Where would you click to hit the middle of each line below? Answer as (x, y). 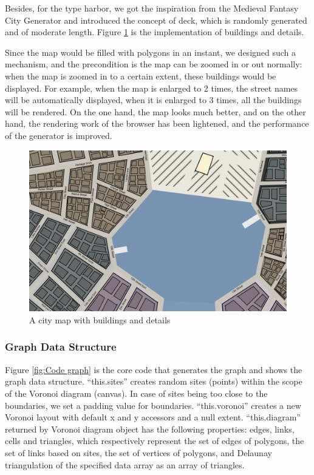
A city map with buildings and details (100, 319)
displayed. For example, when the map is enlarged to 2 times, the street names (152, 88)
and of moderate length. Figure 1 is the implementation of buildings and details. (155, 32)
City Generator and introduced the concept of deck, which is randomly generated (156, 20)
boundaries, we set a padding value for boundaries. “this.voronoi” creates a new (153, 405)
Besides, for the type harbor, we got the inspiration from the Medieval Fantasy (152, 8)
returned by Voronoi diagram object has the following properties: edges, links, (150, 429)
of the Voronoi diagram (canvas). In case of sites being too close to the (136, 393)
